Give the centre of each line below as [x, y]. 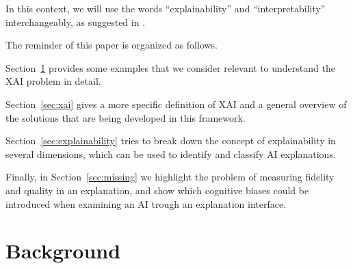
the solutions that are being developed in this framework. [126, 117]
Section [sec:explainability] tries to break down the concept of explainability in [171, 140]
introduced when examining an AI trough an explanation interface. [146, 203]
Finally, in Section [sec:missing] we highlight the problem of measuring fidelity [170, 177]
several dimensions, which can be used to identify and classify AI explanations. [171, 153]
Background [63, 251]
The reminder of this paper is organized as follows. [112, 45]
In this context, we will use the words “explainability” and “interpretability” [166, 8]
